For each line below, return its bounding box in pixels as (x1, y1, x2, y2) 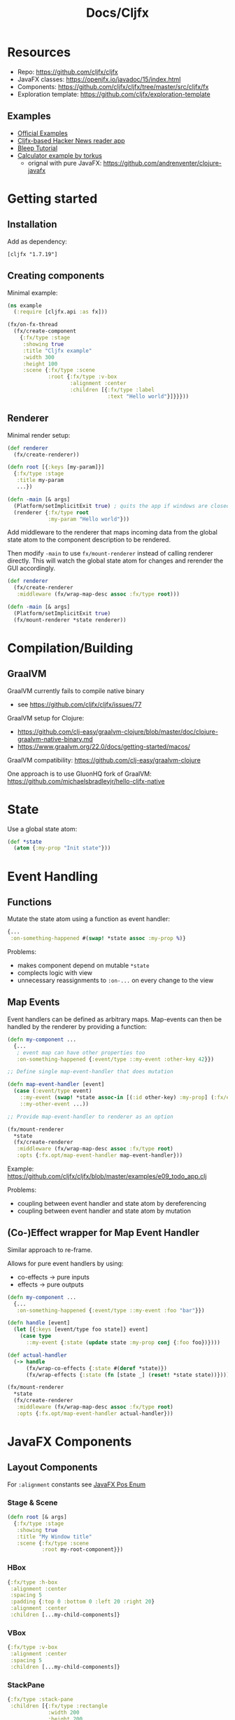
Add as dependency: (7, 237, 68, 246)
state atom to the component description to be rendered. (7, 535, 171, 544)
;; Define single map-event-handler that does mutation (7, 1068, 173, 1075)
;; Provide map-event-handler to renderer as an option (7, 1113, 173, 1120)
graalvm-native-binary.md (17, 734, 93, 743)
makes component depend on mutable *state (17, 961, 150, 969)
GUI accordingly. (7, 564, 56, 572)
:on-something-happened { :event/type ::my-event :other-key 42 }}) (16, 1056, 215, 1063)
